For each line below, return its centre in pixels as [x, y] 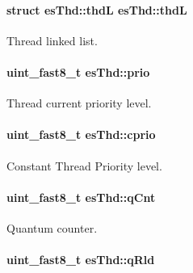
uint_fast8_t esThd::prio [78, 71]
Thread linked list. [52, 40]
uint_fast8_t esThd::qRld [81, 260]
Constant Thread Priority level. [84, 165]
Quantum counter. [52, 227]
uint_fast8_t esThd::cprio [81, 134]
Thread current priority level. [79, 103]
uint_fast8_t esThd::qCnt [81, 197]
